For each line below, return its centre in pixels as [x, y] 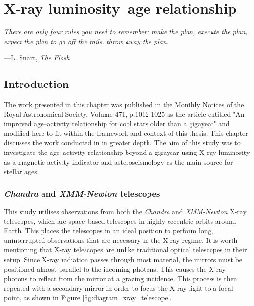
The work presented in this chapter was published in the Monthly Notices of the [124, 104]
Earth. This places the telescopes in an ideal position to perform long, [109, 230]
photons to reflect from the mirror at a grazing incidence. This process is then [121, 278]
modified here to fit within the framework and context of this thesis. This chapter [126, 133]
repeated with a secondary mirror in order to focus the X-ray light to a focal [118, 288]
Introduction [37, 84]
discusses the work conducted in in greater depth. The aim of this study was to [122, 142]
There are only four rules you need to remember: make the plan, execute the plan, [126, 32]
